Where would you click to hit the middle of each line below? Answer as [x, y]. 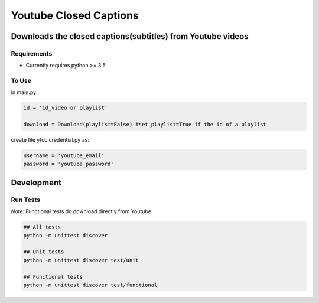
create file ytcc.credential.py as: [50, 140]
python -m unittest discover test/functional [90, 285]
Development [36, 182]
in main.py [24, 92]
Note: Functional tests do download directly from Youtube [81, 211]
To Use [21, 81]
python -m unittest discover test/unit [81, 260]
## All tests [42, 227]
